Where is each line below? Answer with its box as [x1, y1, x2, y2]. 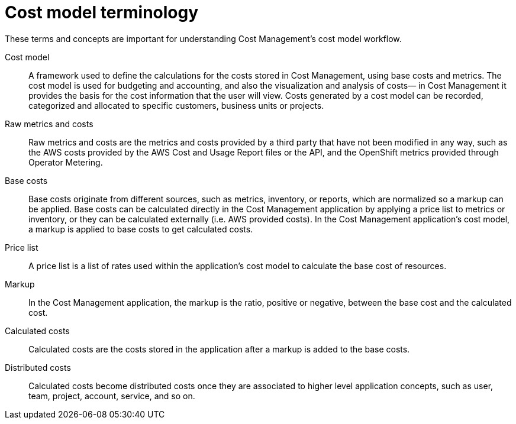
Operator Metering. [28, 157, 103, 167]
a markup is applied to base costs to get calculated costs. [28, 224, 253, 234]
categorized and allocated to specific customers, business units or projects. [28, 100, 324, 111]
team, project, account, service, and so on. [28, 390, 195, 401]
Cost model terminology [5, 2, 199, 22]
